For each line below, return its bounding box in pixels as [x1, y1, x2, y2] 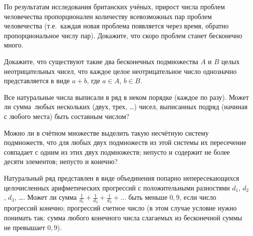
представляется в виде [4, 75, 70, 86]
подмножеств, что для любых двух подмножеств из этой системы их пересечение [4, 137, 247, 147]
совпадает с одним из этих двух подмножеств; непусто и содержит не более [4, 146, 230, 157]
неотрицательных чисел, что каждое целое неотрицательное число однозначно [4, 66, 237, 76]
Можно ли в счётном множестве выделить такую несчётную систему [4, 127, 209, 138]
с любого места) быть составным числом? [4, 111, 129, 121]
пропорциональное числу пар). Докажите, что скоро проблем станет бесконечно [4, 30, 242, 40]
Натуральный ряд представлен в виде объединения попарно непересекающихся [4, 172, 239, 183]
